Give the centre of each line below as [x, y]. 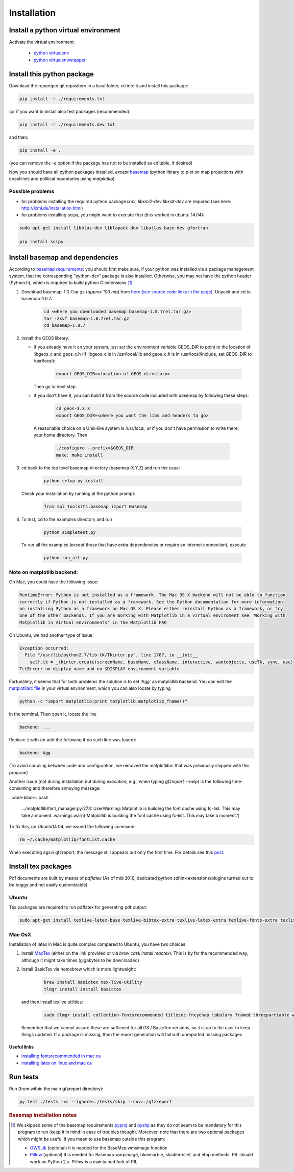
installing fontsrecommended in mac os [61, 1056]
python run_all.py [66, 558]
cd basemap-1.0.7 [65, 325]
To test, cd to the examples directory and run [67, 519]
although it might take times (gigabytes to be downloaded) [80, 960]
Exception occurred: [44, 648]
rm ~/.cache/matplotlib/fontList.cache [67, 839]
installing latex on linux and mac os [57, 1063]
